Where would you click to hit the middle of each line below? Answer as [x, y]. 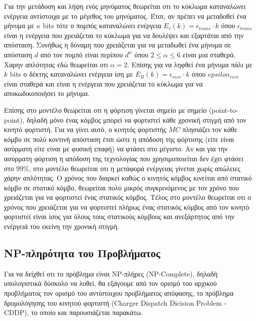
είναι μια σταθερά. [209, 54]
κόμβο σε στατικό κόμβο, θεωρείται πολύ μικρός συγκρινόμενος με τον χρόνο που [122, 187]
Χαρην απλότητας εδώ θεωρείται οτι [56, 64]
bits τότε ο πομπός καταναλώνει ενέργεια [102, 25]
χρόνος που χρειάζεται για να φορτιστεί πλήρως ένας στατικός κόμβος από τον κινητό [127, 206]
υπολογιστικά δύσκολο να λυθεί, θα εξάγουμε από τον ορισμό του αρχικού [110, 283]
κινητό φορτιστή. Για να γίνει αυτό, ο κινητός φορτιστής [85, 129]
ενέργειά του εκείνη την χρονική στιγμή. [62, 226]
